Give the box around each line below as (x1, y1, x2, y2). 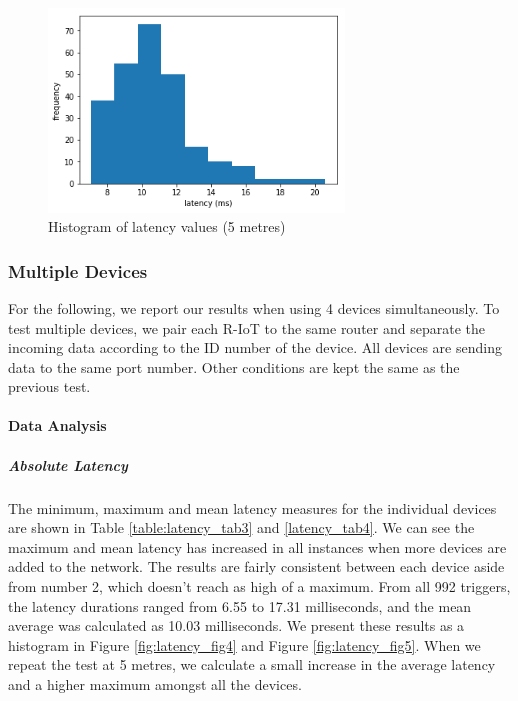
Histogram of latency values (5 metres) (48, 216, 286, 237)
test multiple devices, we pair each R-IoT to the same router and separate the (8, 317, 485, 338)
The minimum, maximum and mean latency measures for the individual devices (8, 497, 497, 518)
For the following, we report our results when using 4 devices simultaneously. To (8, 297, 500, 318)
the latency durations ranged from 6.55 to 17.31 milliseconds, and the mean (8, 595, 472, 616)
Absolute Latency (8, 454, 128, 475)
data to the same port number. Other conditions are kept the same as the (8, 356, 460, 377)
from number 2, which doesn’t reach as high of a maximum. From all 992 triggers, (8, 576, 511, 597)
